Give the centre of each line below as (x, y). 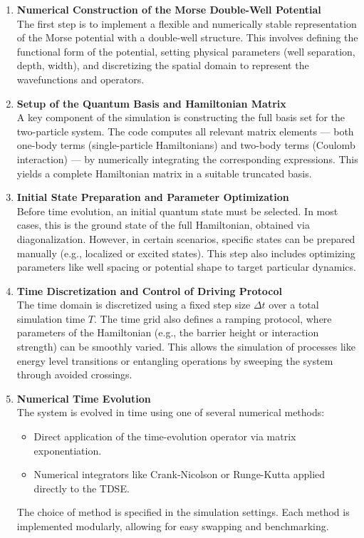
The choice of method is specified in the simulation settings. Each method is (183, 512)
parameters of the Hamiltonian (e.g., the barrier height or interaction (168, 332)
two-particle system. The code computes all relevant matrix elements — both (185, 131)
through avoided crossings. (74, 374)
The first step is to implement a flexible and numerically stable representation (187, 23)
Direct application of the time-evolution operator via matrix (165, 436)
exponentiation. (68, 450)
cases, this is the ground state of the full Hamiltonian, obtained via (163, 225)
